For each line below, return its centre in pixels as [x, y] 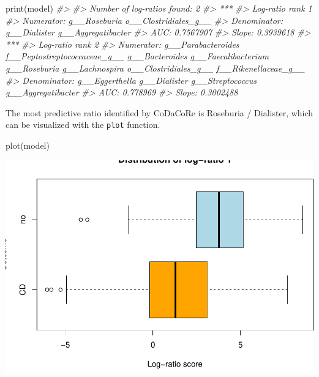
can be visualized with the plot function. [83, 125]
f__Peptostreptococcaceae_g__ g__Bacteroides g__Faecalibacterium [137, 56]
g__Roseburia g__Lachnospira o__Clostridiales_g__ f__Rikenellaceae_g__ [155, 68]
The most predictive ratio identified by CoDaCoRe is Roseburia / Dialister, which [159, 112]
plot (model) [28, 145]
